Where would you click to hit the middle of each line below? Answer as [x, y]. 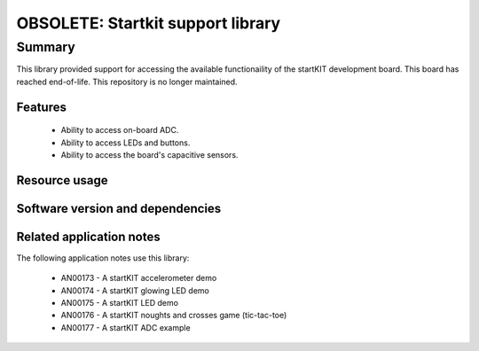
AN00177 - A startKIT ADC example [126, 327]
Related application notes [88, 236]
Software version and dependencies [119, 208]
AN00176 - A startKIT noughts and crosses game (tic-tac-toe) [174, 316]
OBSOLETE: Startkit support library [149, 23]
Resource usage [62, 180]
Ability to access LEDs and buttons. [126, 143]
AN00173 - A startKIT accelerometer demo [139, 278]
